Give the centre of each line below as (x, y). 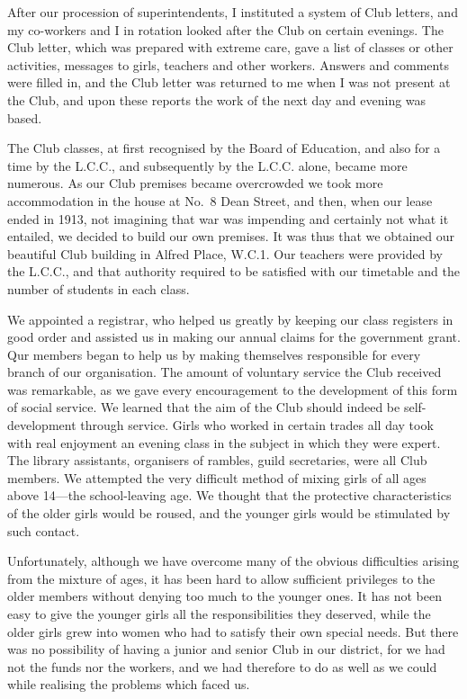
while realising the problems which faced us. (129, 684)
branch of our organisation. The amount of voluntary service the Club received (225, 372)
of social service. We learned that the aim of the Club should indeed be (204, 407)
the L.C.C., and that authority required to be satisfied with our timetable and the (233, 271)
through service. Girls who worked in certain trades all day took (257, 425)
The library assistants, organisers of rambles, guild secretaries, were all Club (217, 460)
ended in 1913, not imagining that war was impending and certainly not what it (228, 218)
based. (25, 117)
